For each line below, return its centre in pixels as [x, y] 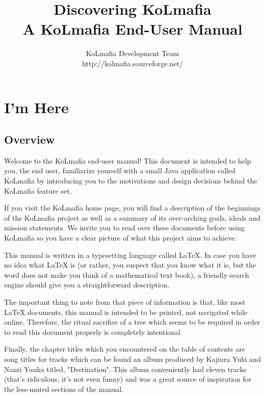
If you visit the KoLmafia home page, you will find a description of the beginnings [132, 208]
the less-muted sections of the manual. [64, 389]
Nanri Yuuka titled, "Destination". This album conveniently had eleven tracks [125, 369]
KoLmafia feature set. [38, 190]
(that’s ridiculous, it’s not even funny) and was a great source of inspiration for [128, 379]
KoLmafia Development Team [132, 53]
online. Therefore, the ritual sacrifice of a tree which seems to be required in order [132, 322]
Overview [30, 139]
